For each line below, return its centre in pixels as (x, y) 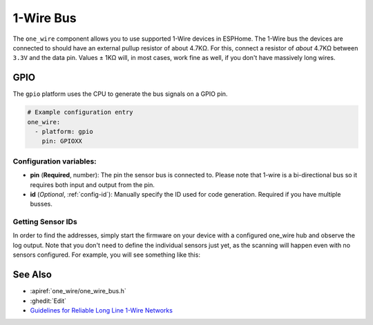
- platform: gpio (64, 131)
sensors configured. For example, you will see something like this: (106, 255)
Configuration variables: (55, 161)
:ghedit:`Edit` (48, 301)
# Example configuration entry (80, 112)
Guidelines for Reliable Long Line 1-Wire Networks (101, 310)
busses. (41, 204)
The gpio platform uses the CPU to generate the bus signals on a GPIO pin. (120, 94)
